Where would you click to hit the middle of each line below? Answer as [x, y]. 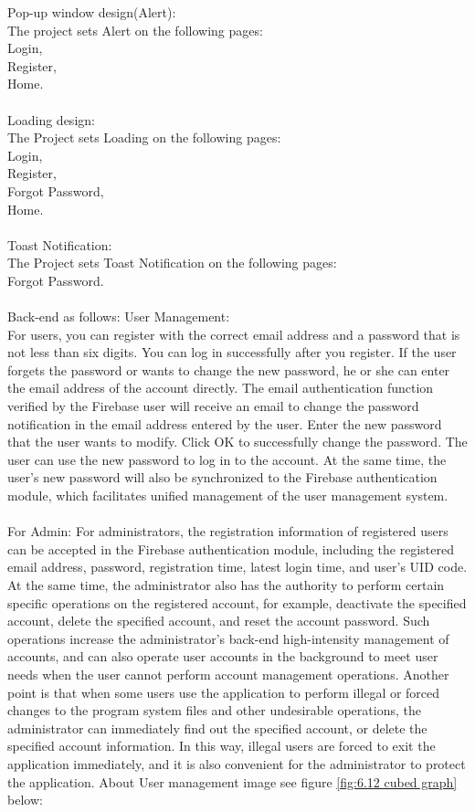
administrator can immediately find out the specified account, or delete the [217, 728]
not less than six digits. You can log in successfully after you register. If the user [232, 352]
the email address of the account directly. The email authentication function [221, 388]
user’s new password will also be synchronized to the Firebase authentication [222, 477]
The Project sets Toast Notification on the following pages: [172, 263]
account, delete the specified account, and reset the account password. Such [219, 621]
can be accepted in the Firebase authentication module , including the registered [231, 548]
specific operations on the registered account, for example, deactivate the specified [237, 602]
